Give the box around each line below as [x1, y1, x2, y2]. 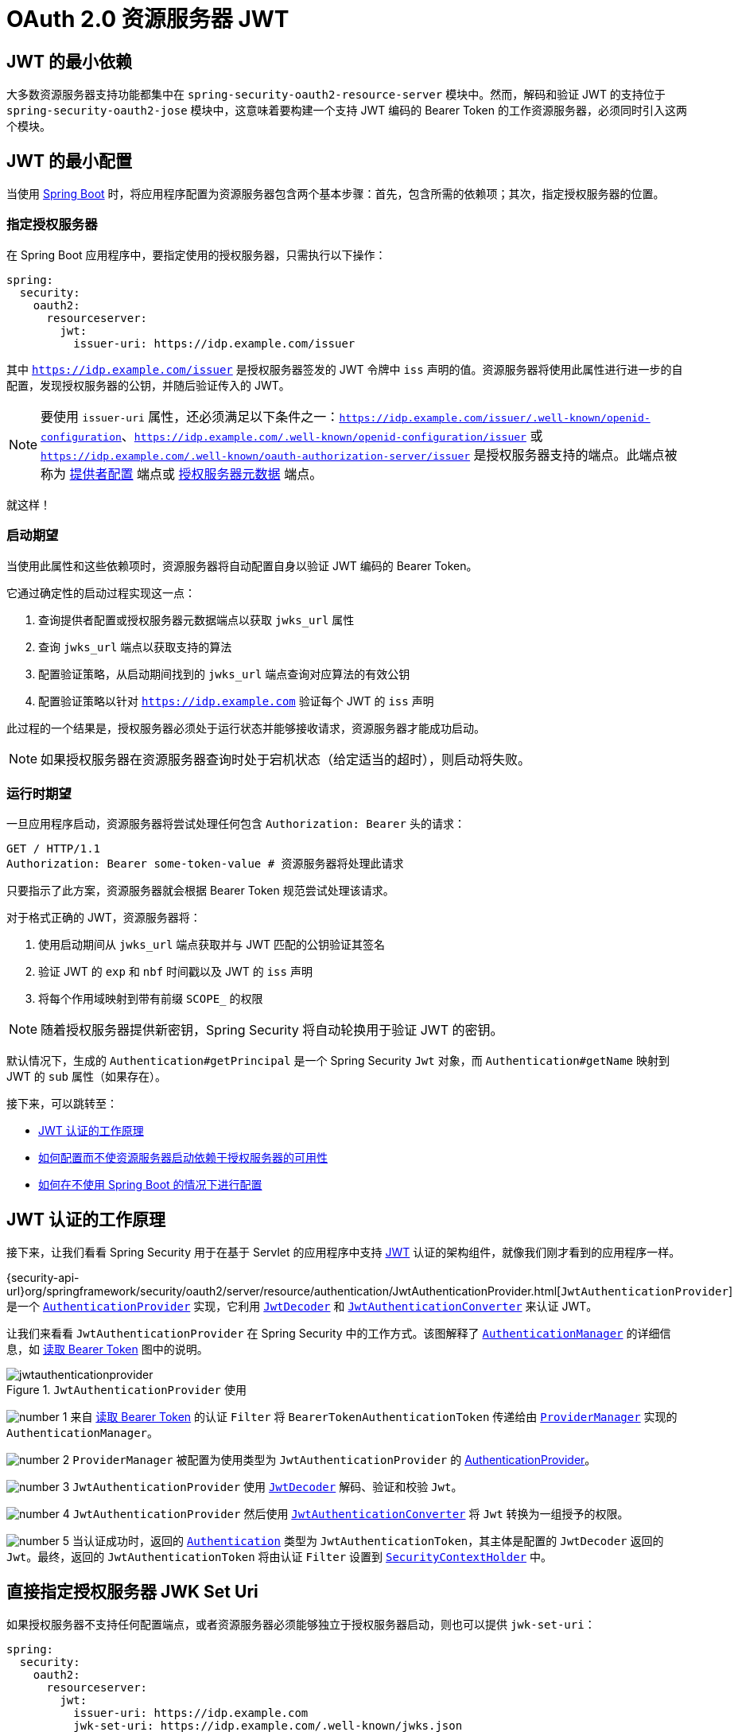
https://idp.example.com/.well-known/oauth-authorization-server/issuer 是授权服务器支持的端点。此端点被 [41, 446, 678, 463]
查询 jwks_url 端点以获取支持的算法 [38, 639, 232, 654]
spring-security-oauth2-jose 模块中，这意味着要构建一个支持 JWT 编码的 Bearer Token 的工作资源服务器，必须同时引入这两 [6, 103, 687, 118]
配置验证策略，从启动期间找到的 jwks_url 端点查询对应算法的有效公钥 [38, 666, 410, 681]
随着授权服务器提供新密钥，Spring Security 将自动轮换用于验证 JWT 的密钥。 [41, 1022, 503, 1039]
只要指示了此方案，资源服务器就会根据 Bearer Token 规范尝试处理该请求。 [6, 883, 394, 898]
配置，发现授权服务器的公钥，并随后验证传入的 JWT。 [6, 378, 290, 392]
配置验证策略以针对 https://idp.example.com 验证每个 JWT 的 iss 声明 [38, 693, 434, 708]
